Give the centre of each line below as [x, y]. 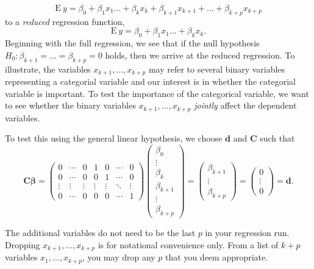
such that [277, 138]
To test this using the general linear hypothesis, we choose [114, 138]
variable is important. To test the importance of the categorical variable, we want [157, 93]
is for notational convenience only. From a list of [188, 244]
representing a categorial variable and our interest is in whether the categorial [150, 81]
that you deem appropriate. [217, 257]
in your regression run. [247, 233]
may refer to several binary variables [217, 69]
